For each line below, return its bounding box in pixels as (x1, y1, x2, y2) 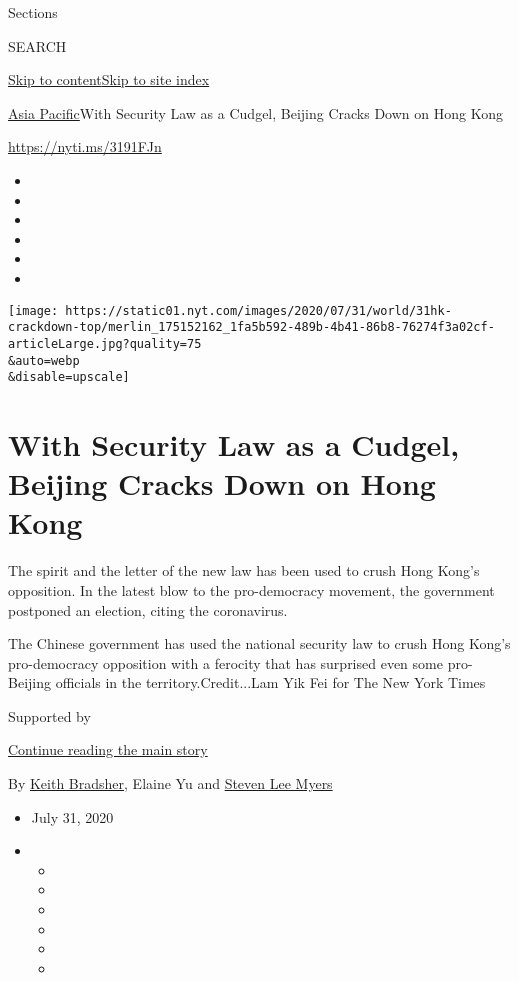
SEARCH (8, 35, 67, 56)
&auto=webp (8, 353, 80, 368)
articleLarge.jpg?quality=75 (8, 336, 202, 351)
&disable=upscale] (8, 370, 130, 385)
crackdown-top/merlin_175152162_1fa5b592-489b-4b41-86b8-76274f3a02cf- (8, 320, 495, 335)
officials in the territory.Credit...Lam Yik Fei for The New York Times (55, 672, 486, 693)
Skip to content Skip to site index (8, 69, 210, 90)
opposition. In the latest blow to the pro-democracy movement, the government (8, 579, 495, 600)
